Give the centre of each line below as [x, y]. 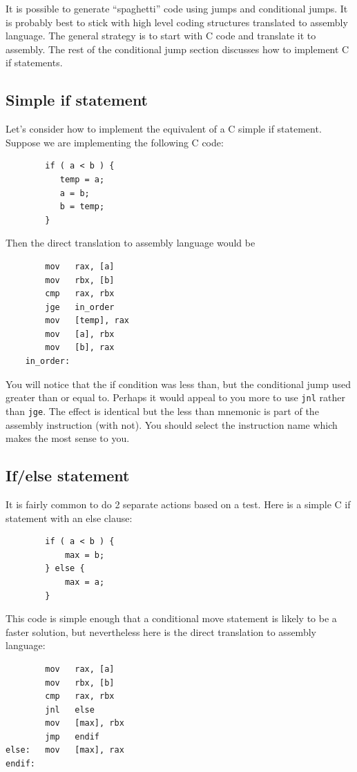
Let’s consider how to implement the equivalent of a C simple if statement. [164, 129]
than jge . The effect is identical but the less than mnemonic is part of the [162, 411]
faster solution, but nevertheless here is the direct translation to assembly [161, 631]
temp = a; [82, 179]
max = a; [85, 582]
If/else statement [68, 475]
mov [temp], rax [87, 321]
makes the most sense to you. [68, 438]
